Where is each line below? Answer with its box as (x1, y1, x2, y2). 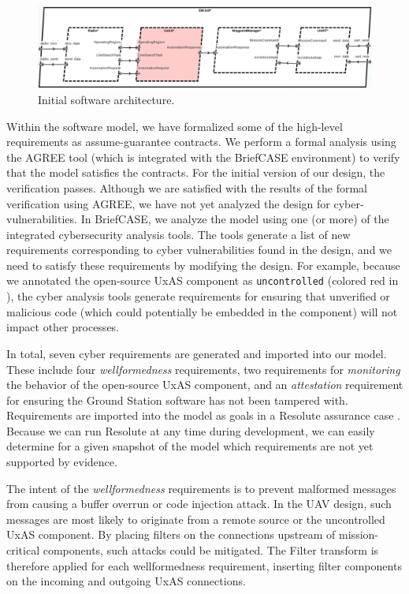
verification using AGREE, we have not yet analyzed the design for (6, 195, 330, 211)
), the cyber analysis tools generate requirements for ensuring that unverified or (6, 288, 390, 304)
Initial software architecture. (38, 91, 175, 107)
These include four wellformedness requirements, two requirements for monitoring (6, 361, 400, 377)
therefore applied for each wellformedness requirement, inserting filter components (6, 557, 402, 573)
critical (6, 542, 40, 559)
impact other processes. (6, 319, 120, 335)
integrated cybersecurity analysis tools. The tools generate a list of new (6, 226, 351, 242)
